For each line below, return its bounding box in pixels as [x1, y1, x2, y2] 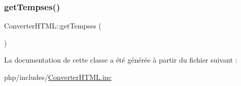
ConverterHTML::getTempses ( [4, 20, 101, 31]
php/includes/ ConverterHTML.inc [4, 72, 112, 82]
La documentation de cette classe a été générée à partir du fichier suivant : [4, 54, 237, 65]
